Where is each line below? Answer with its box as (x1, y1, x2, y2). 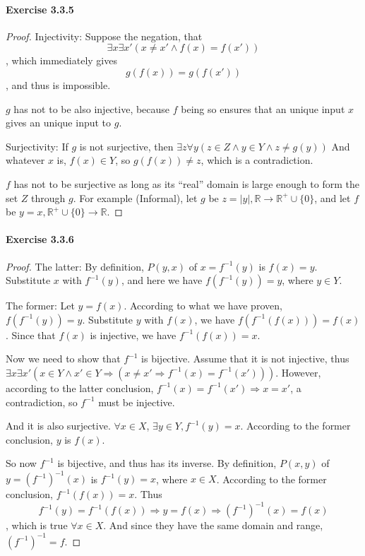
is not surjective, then (79, 138, 174, 153)
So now (6, 456, 37, 471)
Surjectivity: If (6, 138, 68, 153)
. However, (275, 365, 321, 379)
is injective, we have (90, 327, 176, 342)
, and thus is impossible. (6, 77, 111, 92)
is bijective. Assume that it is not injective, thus (141, 351, 349, 366)
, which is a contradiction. (201, 153, 313, 167)
